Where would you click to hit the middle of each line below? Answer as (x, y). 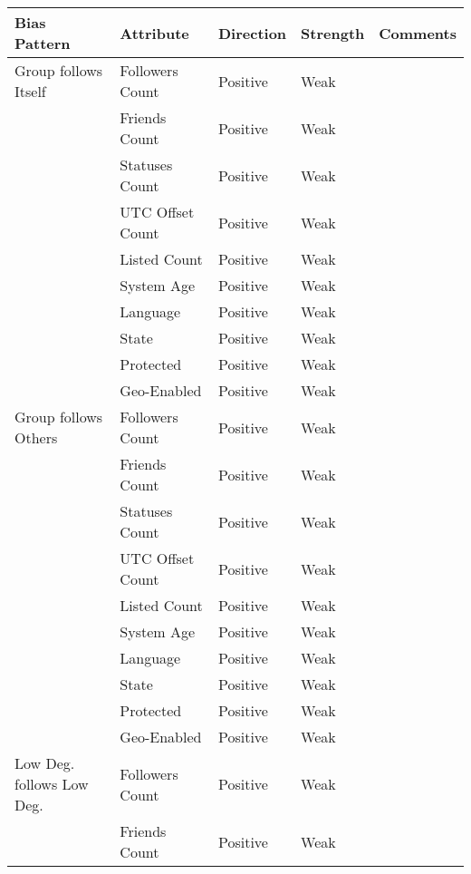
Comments (418, 33)
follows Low (52, 784)
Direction (252, 33)
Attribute (154, 33)
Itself (30, 91)
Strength (333, 33)
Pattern (43, 43)
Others (36, 437)
